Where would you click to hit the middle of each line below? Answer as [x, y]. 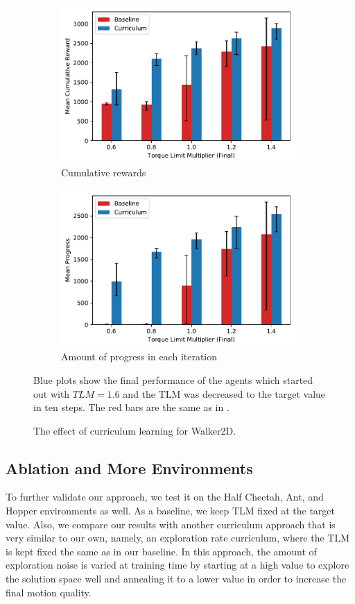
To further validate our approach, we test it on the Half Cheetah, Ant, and [165, 497]
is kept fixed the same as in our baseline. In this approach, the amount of [161, 551]
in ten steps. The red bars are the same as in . [131, 407]
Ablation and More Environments [129, 468]
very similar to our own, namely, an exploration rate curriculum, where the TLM [178, 538]
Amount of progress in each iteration [139, 356]
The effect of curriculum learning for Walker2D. [135, 430]
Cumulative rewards [104, 173]
